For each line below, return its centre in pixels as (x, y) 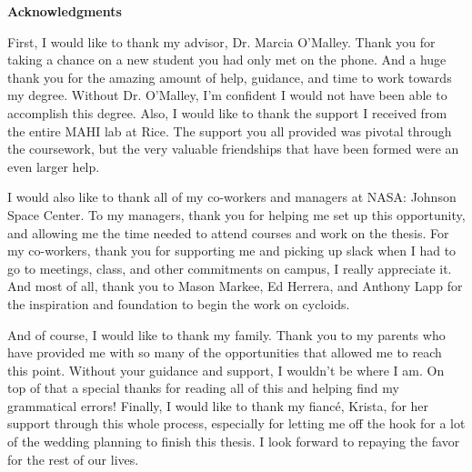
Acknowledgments (65, 11)
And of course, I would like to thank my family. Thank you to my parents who (226, 334)
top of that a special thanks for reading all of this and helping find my (203, 388)
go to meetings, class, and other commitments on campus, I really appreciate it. (230, 268)
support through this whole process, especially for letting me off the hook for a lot (236, 423)
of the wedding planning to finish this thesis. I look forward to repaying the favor (234, 442)
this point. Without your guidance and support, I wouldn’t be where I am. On (226, 370)
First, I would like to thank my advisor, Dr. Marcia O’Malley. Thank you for (221, 41)
